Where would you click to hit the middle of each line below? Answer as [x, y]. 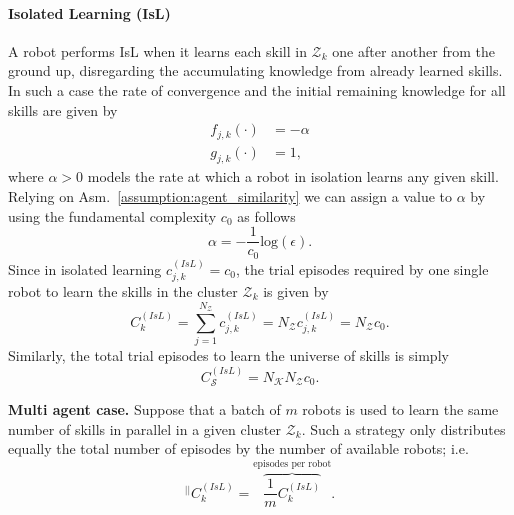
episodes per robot [292, 464]
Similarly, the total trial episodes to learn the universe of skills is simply [228, 355]
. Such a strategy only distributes [403, 428]
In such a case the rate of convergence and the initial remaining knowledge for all [257, 89]
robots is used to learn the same [400, 408]
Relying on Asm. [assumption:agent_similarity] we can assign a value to [230, 196]
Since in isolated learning [85, 268]
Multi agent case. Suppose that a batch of [144, 408]
